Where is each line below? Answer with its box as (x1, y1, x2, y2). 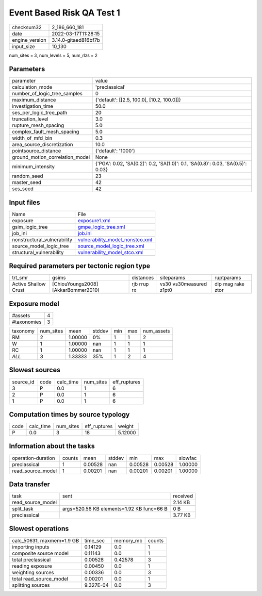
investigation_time (12, 103, 53, 110)
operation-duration (12, 454, 55, 461)
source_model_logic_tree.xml (78, 243, 145, 249)
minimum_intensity (12, 163, 55, 170)
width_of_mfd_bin (12, 135, 53, 142)
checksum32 (12, 24, 42, 31)
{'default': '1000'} (95, 148, 135, 154)
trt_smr (12, 274, 29, 281)
